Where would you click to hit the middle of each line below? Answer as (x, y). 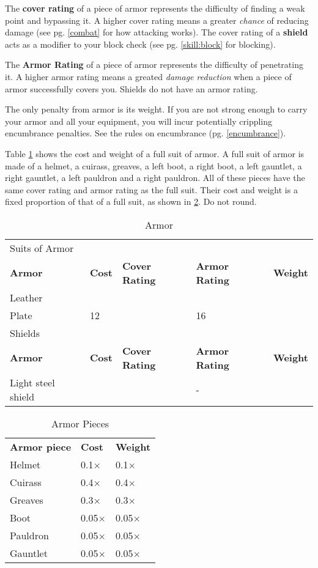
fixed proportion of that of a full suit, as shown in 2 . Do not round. (131, 201)
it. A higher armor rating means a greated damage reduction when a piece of (148, 76)
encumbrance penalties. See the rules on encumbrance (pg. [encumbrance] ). (146, 133)
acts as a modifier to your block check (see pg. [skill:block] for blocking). (140, 44)
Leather (26, 297)
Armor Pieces (80, 423)
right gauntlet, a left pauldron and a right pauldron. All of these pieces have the (155, 178)
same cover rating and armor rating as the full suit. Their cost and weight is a (151, 189)
